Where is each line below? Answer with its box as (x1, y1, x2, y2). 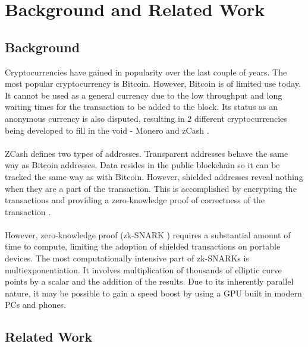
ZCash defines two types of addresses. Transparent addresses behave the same (5, 147, 288, 159)
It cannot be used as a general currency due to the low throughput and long (5, 89, 282, 101)
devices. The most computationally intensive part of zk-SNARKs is (5, 252, 249, 264)
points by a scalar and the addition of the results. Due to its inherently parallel (5, 275, 294, 288)
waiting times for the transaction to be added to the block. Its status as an (5, 100, 278, 113)
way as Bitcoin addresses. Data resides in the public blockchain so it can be (5, 159, 280, 171)
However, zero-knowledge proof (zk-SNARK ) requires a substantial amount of (5, 228, 291, 241)
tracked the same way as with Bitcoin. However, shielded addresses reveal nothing (5, 170, 303, 182)
